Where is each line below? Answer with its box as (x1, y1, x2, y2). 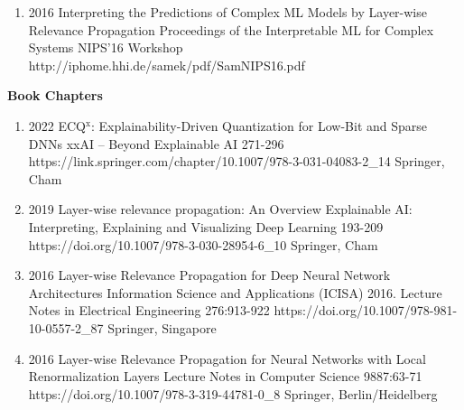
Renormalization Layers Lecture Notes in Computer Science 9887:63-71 (28, 367, 422, 386)
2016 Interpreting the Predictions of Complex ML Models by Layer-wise (28, 3, 427, 21)
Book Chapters (7, 86, 103, 105)
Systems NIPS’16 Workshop (28, 38, 183, 57)
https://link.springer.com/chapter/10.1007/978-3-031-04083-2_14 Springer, (28, 152, 445, 171)
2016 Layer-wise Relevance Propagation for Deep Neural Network (28, 266, 391, 284)
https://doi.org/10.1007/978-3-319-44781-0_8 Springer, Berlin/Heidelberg (28, 384, 438, 403)
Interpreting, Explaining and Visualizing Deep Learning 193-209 (28, 217, 384, 236)
